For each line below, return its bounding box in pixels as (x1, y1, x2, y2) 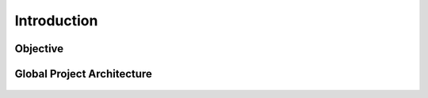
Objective (14, 42, 64, 55)
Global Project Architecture (14, 67, 152, 81)
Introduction (14, 12, 98, 29)
